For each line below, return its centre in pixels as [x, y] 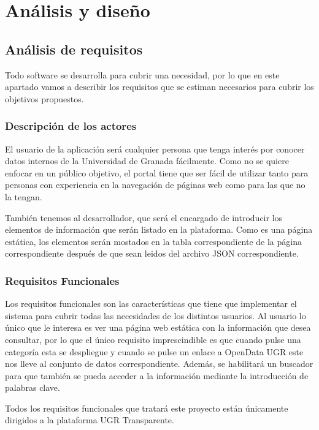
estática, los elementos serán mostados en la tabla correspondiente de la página [153, 241]
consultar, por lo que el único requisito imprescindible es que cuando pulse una [153, 339]
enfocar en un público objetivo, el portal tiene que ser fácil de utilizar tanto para [157, 172]
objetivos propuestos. [44, 98]
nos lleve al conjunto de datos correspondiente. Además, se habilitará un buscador [159, 364]
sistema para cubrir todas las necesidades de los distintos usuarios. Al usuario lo [156, 315]
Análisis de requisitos [74, 49]
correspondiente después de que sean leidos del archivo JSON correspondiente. [152, 253]
